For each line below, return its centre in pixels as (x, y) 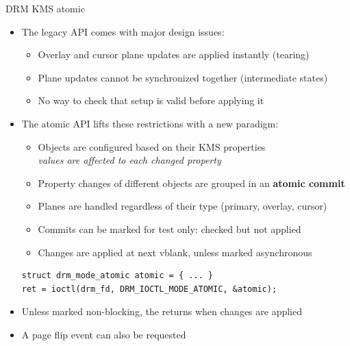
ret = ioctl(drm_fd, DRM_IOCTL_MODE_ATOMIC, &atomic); (149, 289)
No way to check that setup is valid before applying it (151, 100)
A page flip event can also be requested (104, 334)
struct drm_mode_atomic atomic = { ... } (117, 276)
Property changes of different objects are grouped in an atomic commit (191, 183)
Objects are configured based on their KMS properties (152, 146)
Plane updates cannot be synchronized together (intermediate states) (183, 77)
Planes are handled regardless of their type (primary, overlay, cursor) (183, 206)
